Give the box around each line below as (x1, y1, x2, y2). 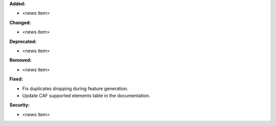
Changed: (9, 19, 31, 26)
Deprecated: (9, 38, 37, 45)
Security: (9, 102, 30, 108)
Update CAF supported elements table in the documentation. (22, 92, 151, 98)
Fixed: (9, 76, 23, 82)
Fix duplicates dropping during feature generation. (22, 85, 129, 92)
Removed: (9, 57, 32, 64)
